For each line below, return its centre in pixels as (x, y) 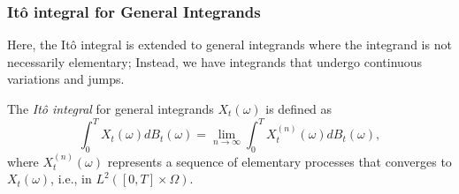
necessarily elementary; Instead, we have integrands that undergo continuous (215, 61)
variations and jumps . (66, 79)
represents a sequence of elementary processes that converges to (279, 161)
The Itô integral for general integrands (111, 108)
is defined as (299, 108)
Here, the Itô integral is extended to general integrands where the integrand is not (229, 45)
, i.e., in (71, 179)
